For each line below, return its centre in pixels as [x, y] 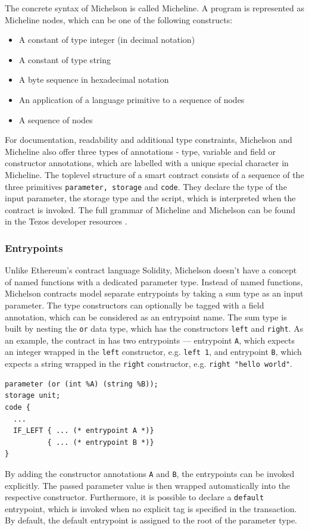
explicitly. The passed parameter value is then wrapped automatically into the [148, 485]
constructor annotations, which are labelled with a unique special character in [147, 163]
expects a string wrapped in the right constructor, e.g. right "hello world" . [149, 364]
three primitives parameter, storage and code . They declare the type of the [146, 186]
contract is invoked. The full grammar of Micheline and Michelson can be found [150, 209]
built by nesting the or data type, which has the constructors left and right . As [154, 328]
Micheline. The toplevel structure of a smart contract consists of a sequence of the [154, 174]
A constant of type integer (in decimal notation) [107, 40]
